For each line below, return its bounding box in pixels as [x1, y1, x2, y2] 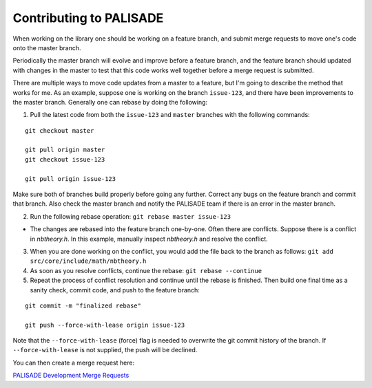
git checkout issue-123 [25, 155, 105, 163]
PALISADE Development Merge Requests [12, 371, 130, 380]
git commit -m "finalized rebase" [25, 301, 141, 310]
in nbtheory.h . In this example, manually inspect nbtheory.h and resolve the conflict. [30, 235, 268, 243]
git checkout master [25, 127, 94, 134]
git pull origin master [25, 146, 105, 154]
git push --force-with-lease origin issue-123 [25, 321, 185, 329]
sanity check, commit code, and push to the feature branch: [30, 285, 200, 294]
